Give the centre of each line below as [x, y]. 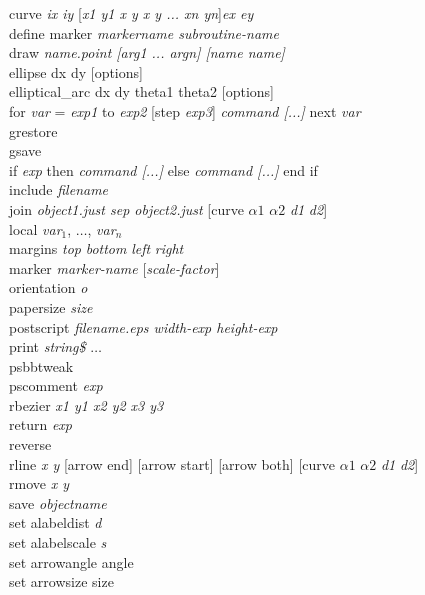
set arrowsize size [61, 581]
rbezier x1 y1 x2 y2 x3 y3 [86, 404]
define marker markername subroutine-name [144, 32]
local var [35, 228]
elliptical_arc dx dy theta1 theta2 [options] [141, 91]
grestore [33, 130]
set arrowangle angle [71, 561]
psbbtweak [41, 365]
